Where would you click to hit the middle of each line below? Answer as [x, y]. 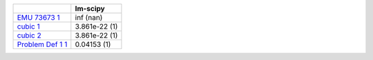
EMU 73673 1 [38, 17]
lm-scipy [90, 9]
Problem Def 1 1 [42, 44]
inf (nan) [89, 17]
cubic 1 [29, 26]
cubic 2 [29, 35]
